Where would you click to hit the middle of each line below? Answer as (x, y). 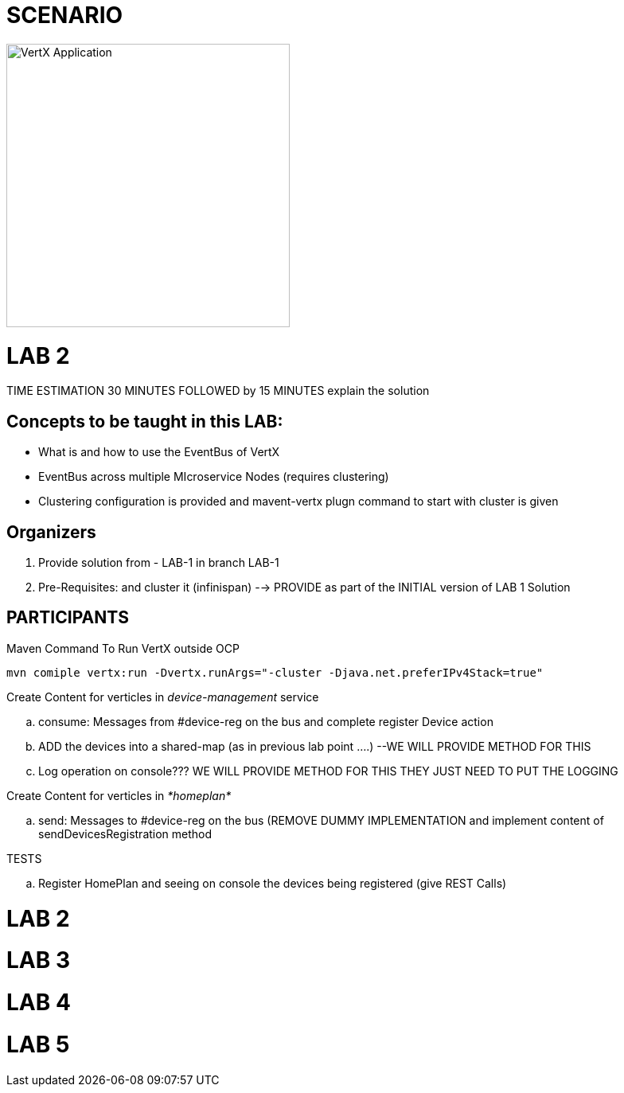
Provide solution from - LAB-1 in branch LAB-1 (159, 562)
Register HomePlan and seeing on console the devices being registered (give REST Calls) (273, 883)
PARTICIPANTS (68, 618)
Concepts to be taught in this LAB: (145, 421)
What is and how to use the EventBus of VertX (159, 452)
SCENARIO (65, 15)
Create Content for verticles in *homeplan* (119, 795)
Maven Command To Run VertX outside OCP (123, 648)
